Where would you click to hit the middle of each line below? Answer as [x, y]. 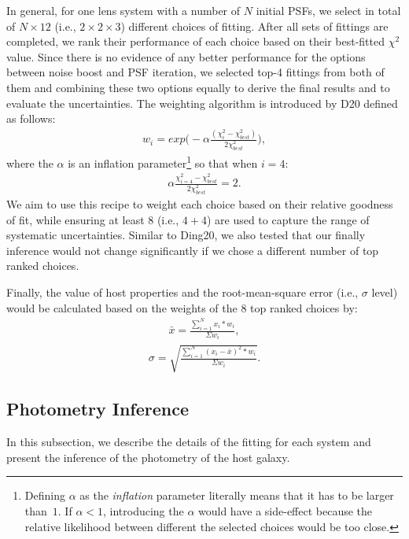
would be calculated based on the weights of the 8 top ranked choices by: [182, 307]
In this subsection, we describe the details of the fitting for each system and [189, 442]
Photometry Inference [98, 409]
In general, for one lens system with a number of [123, 10]
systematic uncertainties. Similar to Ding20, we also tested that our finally [186, 235]
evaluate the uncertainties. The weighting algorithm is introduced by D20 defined [202, 103]
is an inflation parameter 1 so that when [163, 161]
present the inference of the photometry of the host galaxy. [148, 457]
